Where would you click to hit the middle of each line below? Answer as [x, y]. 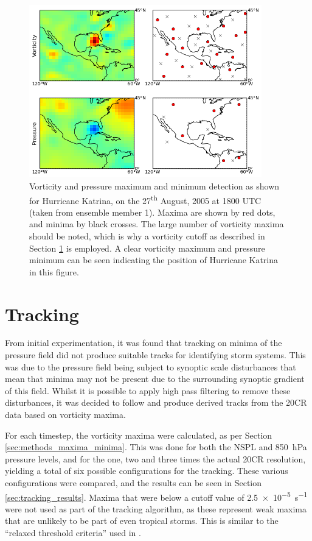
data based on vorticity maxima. [65, 415]
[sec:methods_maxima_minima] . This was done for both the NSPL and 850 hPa [156, 447]
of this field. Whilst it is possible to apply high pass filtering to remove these [148, 390]
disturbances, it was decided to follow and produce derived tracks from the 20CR [156, 402]
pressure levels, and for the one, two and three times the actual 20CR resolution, [155, 458]
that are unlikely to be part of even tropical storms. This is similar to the [142, 521]
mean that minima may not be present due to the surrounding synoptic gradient [155, 379]
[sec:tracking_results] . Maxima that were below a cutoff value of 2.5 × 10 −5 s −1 [156, 496]
